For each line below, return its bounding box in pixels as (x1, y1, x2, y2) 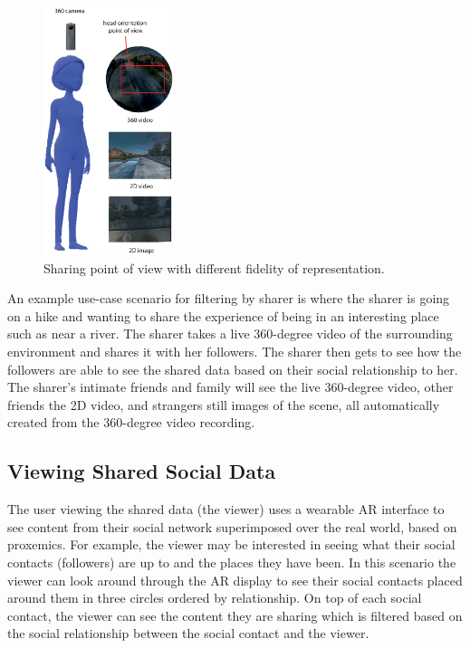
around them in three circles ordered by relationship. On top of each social (7, 588, 422, 607)
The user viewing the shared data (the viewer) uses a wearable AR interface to (7, 500, 445, 519)
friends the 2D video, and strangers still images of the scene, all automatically (7, 395, 440, 414)
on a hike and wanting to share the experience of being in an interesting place (7, 306, 439, 325)
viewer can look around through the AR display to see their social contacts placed (7, 570, 463, 589)
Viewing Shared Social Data (7, 457, 276, 485)
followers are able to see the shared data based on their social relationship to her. (7, 359, 458, 378)
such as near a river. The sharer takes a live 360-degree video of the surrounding (7, 324, 453, 343)
